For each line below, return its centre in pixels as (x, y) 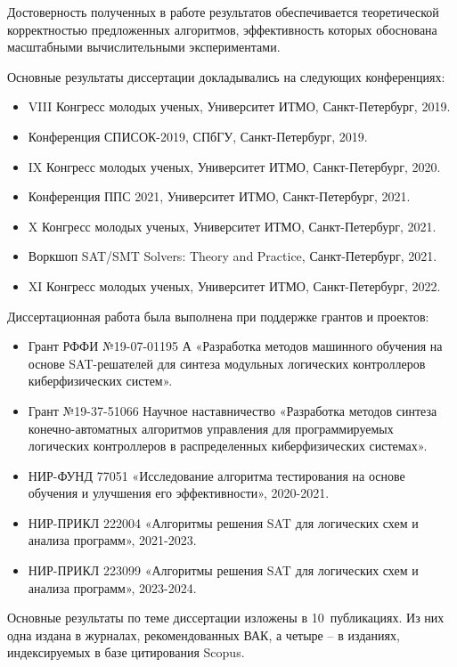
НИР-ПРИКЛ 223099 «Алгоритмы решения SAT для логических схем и (223, 570)
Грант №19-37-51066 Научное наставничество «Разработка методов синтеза (233, 410)
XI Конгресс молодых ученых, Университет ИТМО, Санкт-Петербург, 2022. (234, 285)
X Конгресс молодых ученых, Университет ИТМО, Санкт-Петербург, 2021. (232, 226)
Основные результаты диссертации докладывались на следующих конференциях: (226, 76)
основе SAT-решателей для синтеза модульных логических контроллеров (227, 363)
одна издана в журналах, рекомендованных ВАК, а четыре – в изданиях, (204, 634)
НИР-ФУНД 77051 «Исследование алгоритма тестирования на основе (216, 475)
